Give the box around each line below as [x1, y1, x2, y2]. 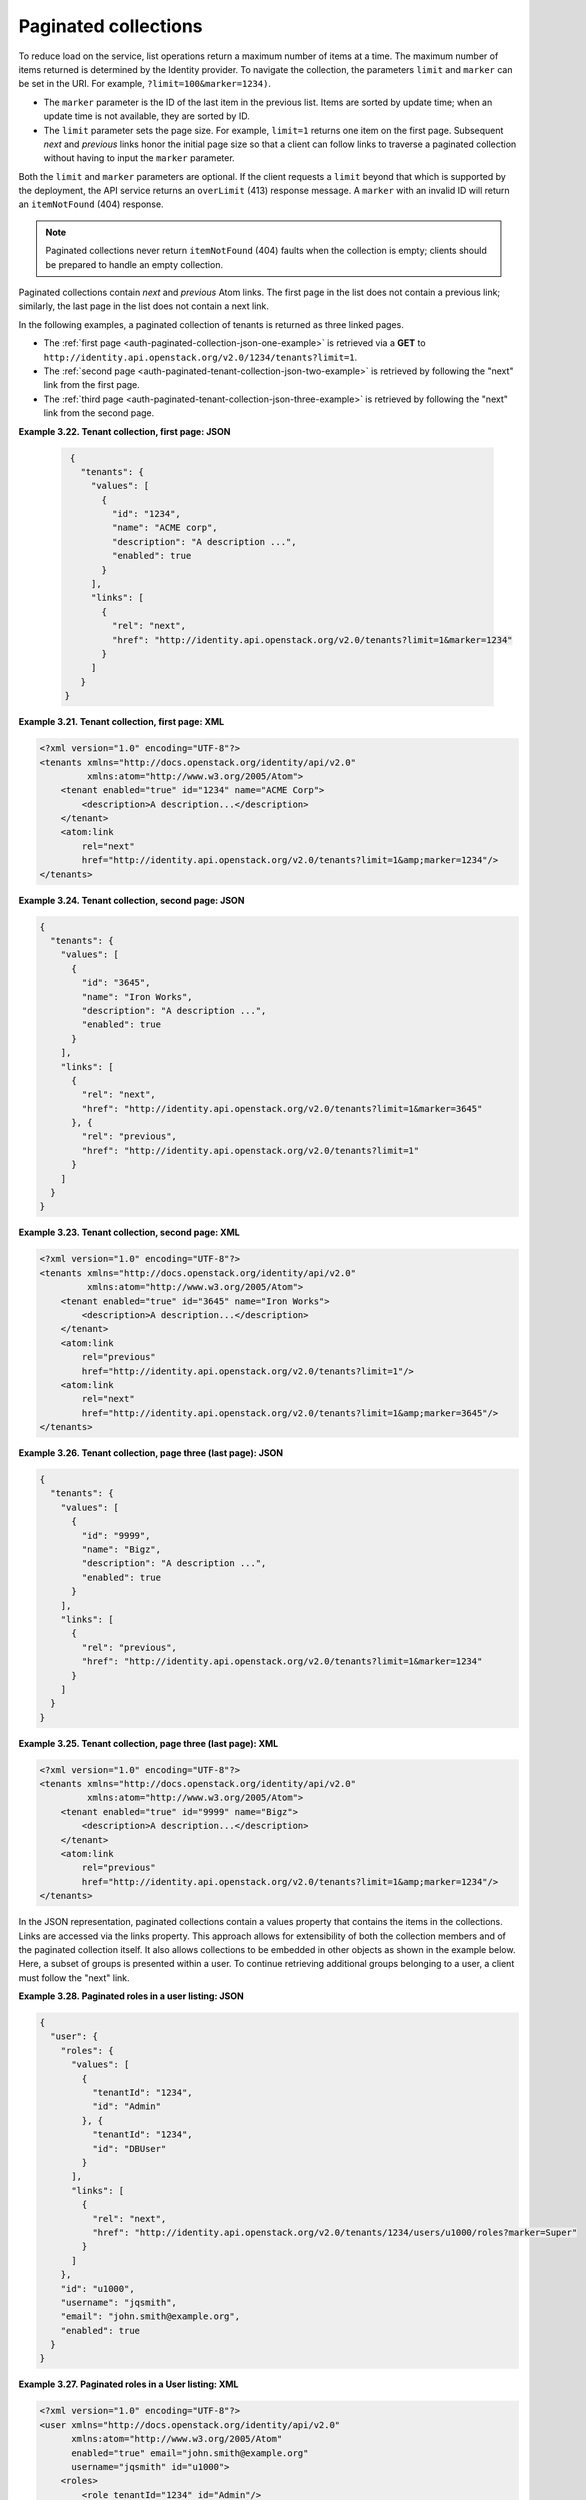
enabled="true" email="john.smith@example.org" [71, 2447, 309, 2459]
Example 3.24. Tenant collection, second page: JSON [18, 894, 245, 906]
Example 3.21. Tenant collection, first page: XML [18, 716, 225, 728]
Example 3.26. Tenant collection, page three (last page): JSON [18, 1447, 284, 1459]
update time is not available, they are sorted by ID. [43, 110, 250, 122]
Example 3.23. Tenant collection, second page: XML [18, 1226, 240, 1239]
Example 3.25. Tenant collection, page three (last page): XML [18, 1737, 279, 1749]
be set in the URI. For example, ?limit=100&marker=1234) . [18, 78, 272, 90]
